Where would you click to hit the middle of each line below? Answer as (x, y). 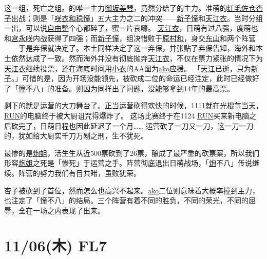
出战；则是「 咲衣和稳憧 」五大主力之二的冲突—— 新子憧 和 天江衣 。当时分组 (137, 18)
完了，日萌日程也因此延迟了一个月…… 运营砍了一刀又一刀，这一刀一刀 (136, 125)
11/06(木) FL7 (56, 245)
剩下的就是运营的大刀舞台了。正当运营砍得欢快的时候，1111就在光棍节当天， (133, 105)
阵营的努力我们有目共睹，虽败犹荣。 (79, 173)
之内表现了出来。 (76, 210)
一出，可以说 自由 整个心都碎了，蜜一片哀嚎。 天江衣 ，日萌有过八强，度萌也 (131, 28)
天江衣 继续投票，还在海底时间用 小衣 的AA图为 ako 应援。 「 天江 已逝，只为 (128, 68)
